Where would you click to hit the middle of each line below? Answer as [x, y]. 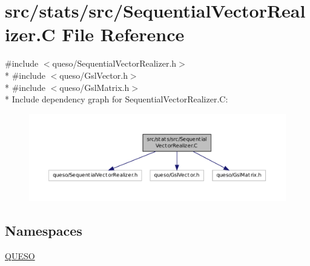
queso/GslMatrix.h [94, 87]
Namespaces [44, 230]
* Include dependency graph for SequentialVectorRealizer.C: [117, 99]
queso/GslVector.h [94, 75]
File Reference [123, 34]
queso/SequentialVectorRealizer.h [114, 63]
